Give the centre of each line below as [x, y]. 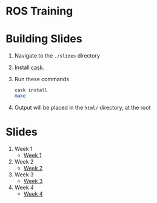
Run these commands [42, 79]
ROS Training [39, 11]
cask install [31, 90]
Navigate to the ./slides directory [57, 56]
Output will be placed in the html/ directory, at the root [82, 107]
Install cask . [29, 67]
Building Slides [44, 39]
